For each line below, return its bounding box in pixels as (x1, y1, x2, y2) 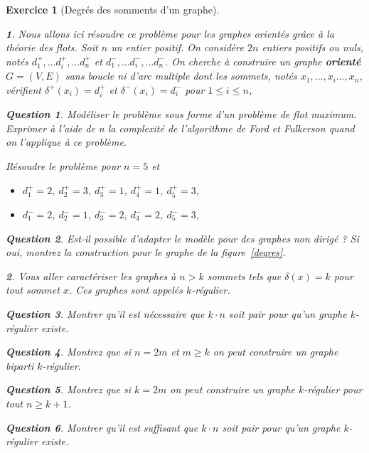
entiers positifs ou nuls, (262, 40, 364, 55)
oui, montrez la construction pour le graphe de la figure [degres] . (6, 245, 286, 260)
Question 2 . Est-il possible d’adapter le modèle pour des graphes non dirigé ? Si (6, 230, 359, 245)
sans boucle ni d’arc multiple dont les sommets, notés (65, 68, 297, 83)
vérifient (6, 82, 41, 97)
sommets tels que (207, 268, 282, 283)
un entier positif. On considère (111, 40, 244, 55)
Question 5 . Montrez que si (6, 382, 132, 397)
